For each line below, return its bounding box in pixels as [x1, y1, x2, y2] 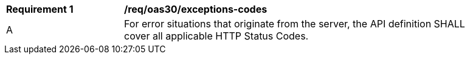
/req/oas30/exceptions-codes [124, 3, 268, 15]
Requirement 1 [6, 3, 74, 15]
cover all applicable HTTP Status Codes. [124, 30, 309, 42]
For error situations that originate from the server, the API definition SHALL [124, 18, 465, 30]
